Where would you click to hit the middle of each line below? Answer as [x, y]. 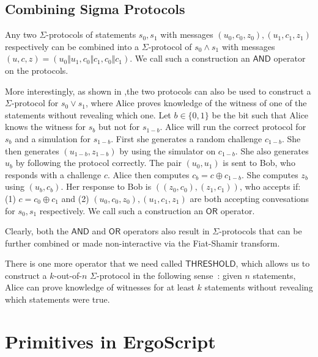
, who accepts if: [270, 186]
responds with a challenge [53, 174]
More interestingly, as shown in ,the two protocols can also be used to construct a [158, 91]
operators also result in [166, 231]
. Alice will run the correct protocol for [233, 127]
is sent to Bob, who [259, 163]
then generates [32, 150]
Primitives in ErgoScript [110, 341]
